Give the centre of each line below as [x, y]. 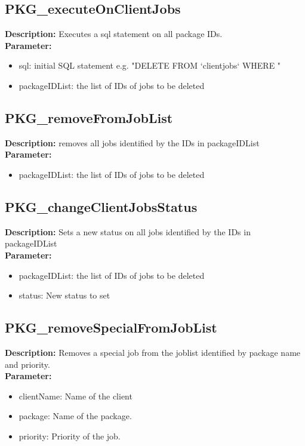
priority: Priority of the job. [70, 436]
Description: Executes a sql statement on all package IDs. [114, 34]
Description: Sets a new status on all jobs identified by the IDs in [128, 231]
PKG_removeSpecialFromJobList [111, 327]
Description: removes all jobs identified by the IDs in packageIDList [132, 142]
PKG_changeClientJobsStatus [101, 206]
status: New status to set [64, 295]
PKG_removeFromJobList [89, 117]
